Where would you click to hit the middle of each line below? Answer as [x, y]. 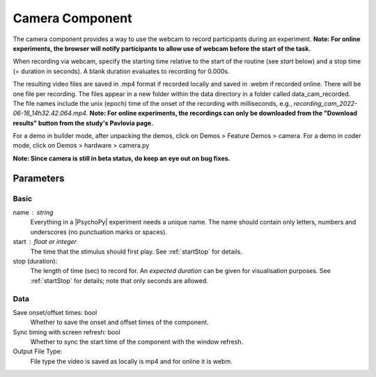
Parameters [39, 178]
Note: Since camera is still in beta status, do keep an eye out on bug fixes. [122, 158]
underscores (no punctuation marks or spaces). [99, 232]
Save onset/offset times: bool [55, 312]
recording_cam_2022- [326, 103]
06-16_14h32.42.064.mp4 [50, 113]
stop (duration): [35, 261]
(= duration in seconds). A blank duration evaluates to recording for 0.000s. [121, 71]
